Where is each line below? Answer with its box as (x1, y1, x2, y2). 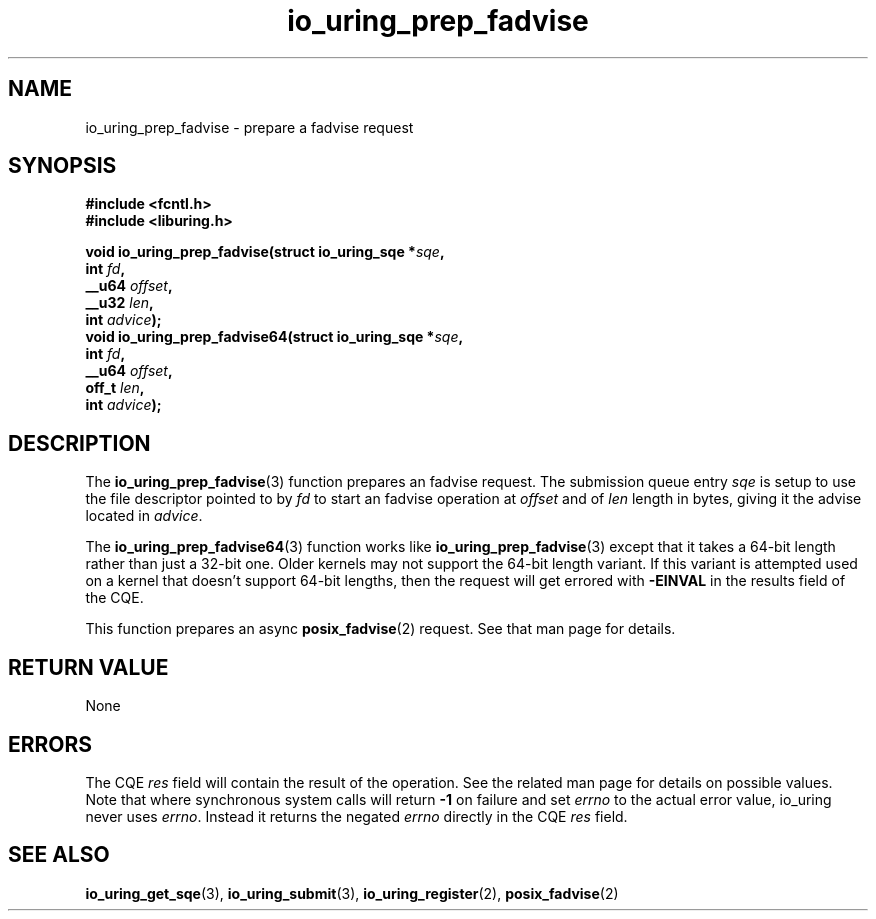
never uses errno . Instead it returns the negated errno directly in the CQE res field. (85, 807, 628, 825)
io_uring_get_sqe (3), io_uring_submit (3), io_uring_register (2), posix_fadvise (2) (85, 884, 619, 902)
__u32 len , (85, 294, 154, 312)
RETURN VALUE (8, 654, 169, 680)
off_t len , (85, 379, 145, 397)
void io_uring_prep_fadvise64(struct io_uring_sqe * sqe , (85, 328, 464, 346)
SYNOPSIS (8, 153, 117, 179)
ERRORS (8, 731, 93, 757)
